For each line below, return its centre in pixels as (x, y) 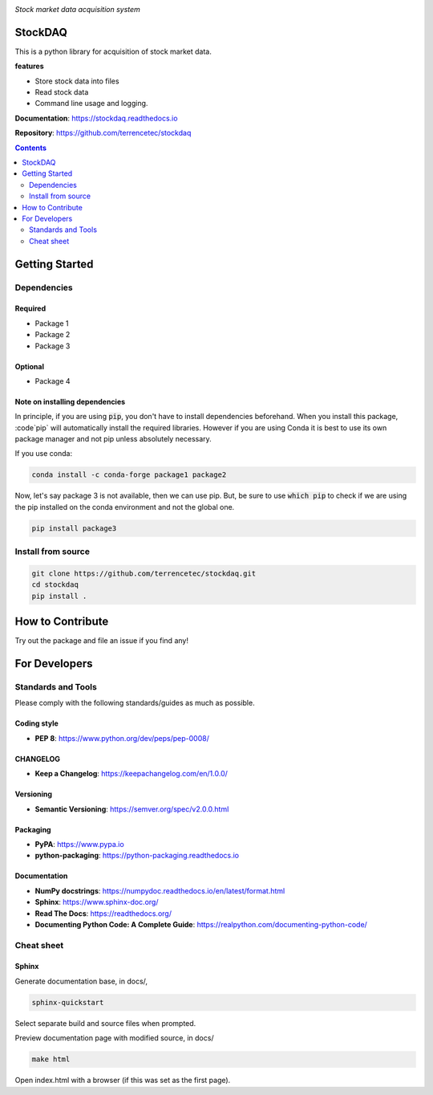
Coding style (37, 723)
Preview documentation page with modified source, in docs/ (114, 1038)
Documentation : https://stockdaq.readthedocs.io (96, 118)
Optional (29, 366)
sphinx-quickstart (68, 1002)
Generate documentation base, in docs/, (81, 981)
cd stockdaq (55, 585)
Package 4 (53, 381)
